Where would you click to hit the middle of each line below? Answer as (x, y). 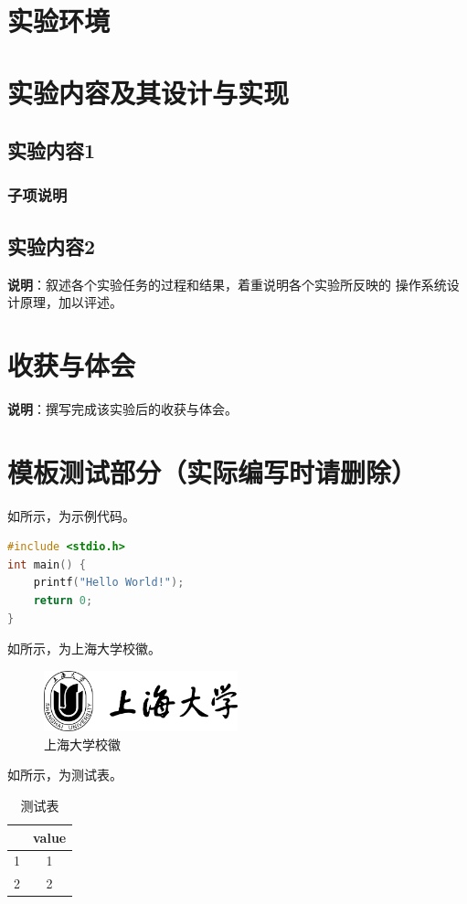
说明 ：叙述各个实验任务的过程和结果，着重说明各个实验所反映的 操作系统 (227, 284)
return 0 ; (63, 600)
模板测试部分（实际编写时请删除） (212, 471)
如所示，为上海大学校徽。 (84, 649)
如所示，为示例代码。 (71, 515)
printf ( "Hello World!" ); (109, 583)
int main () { (47, 564)
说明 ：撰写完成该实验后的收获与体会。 (122, 408)
